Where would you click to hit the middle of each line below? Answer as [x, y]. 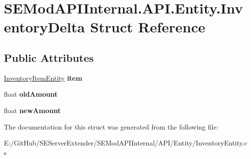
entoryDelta [45, 27]
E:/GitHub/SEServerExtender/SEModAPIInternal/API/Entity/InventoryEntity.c [126, 143]
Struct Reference [148, 27]
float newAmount [32, 110]
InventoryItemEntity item [43, 78]
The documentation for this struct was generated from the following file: [111, 126]
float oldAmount [31, 94]
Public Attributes [49, 57]
